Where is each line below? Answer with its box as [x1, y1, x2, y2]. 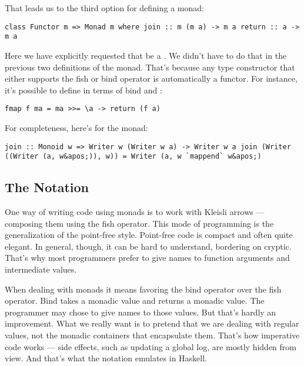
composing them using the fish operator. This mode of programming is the [5, 217, 274, 229]
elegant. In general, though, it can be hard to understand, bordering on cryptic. [5, 240, 292, 252]
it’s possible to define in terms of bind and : [5, 83, 162, 96]
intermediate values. [5, 263, 77, 276]
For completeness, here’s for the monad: [5, 121, 148, 133]
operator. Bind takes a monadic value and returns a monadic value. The [5, 294, 265, 307]
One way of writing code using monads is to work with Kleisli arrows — [5, 206, 265, 218]
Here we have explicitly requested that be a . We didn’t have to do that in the [5, 49, 287, 61]
